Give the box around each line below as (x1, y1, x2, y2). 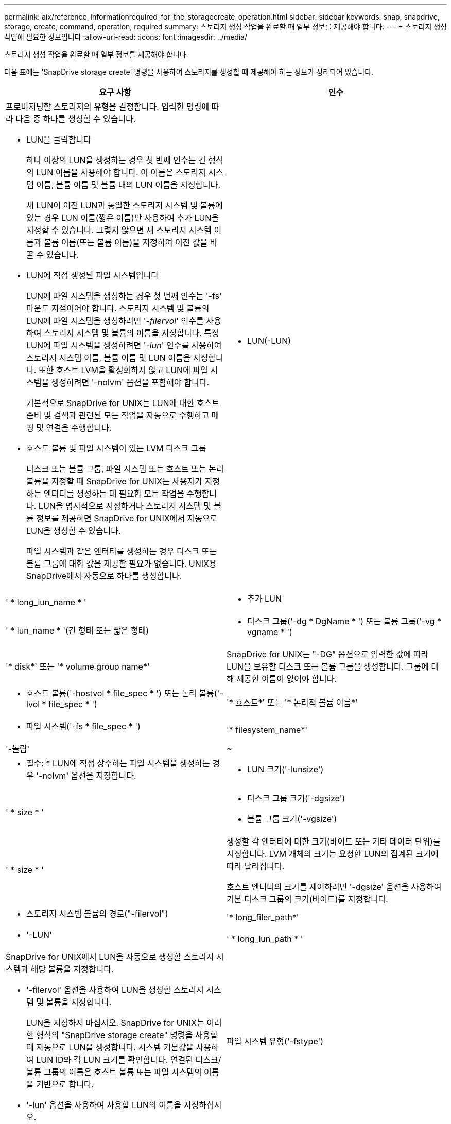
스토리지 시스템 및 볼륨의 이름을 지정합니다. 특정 (43, 328, 219, 338)
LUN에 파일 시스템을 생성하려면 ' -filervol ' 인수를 (26, 315, 204, 326)
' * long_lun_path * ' (227, 934, 303, 944)
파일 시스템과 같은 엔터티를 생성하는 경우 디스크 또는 (26, 546, 217, 556)
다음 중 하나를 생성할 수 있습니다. (15, 114, 136, 124)
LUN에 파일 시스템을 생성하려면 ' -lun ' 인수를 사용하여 (26, 340, 222, 350)
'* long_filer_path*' (227, 912, 299, 922)
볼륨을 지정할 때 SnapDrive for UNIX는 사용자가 (26, 476, 202, 486)
